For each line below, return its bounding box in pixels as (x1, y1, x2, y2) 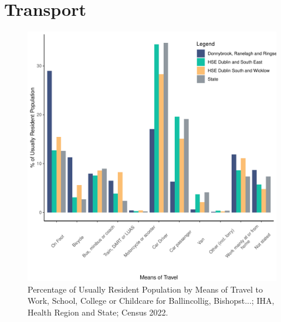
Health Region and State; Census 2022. (28, 306, 168, 318)
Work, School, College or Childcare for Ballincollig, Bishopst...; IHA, (28, 294, 275, 307)
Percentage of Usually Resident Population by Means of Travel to (28, 283, 263, 295)
